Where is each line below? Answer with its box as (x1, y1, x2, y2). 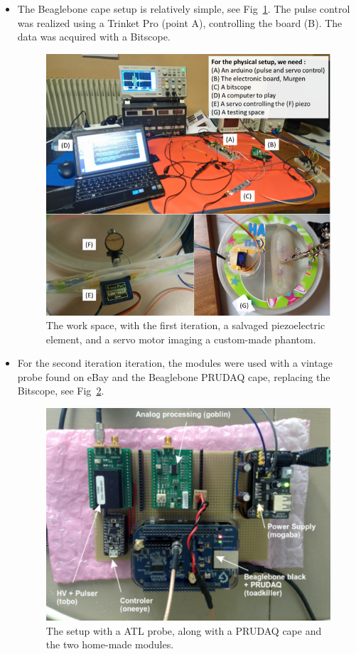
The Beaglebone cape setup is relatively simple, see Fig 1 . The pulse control (17, 1, 350, 16)
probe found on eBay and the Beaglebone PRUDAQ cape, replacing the (17, 369, 330, 384)
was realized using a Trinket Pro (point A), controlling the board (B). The (17, 15, 342, 30)
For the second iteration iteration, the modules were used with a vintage (17, 355, 333, 370)
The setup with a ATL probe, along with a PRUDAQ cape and (45, 623, 322, 638)
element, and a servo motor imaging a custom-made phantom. (45, 331, 316, 346)
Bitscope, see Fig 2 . (17, 383, 104, 398)
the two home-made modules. (45, 637, 174, 652)
